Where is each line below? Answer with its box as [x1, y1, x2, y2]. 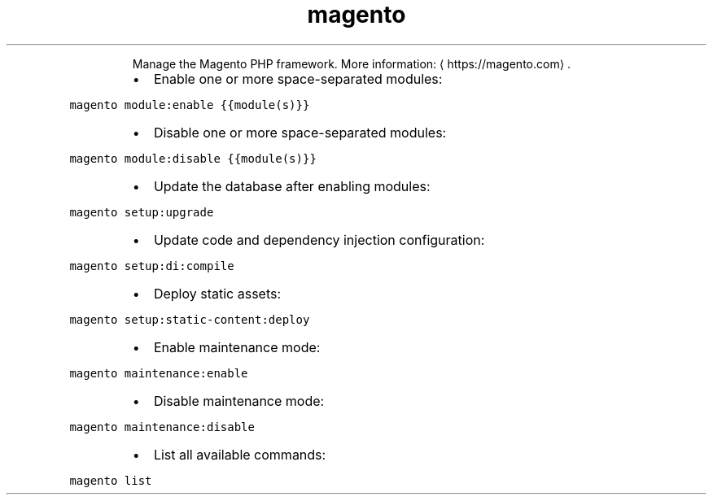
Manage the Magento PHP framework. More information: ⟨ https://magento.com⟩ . [132, 56, 571, 71]
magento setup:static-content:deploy [69, 312, 310, 326]
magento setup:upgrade [69, 205, 214, 219]
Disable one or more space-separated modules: [153, 124, 447, 141]
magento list [69, 473, 152, 487]
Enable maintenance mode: [153, 338, 321, 355]
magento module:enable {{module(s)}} [69, 98, 310, 111]
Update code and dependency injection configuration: [153, 231, 485, 248]
